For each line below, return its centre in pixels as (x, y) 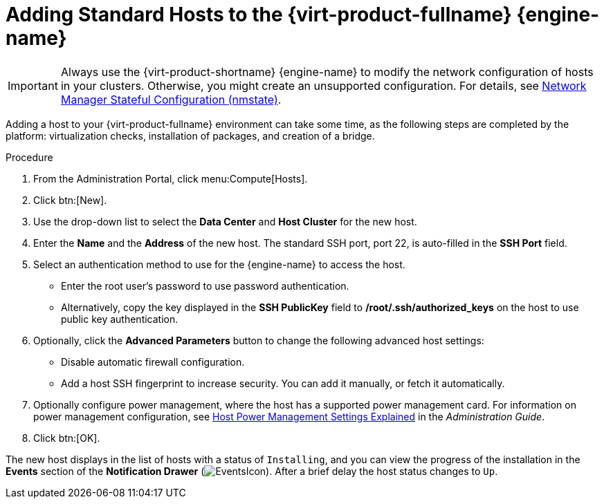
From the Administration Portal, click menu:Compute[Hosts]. (171, 178)
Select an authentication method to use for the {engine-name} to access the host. (219, 264)
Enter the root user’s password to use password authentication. (205, 286)
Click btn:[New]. (70, 200)
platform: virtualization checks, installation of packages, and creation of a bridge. (190, 136)
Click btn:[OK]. (67, 438)
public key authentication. (120, 319)
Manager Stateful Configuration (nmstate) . (171, 99)
